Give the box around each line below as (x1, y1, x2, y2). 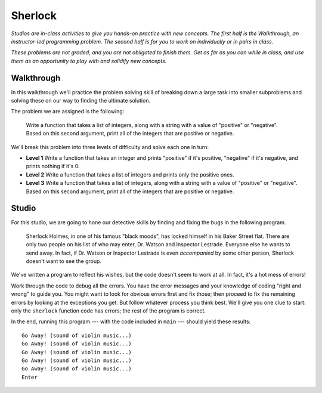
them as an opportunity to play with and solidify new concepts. (11, 57, 167, 64)
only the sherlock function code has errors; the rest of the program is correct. (11, 307, 206, 314)
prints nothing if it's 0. (26, 163, 80, 170)
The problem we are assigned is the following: (11, 108, 125, 115)
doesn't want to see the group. (26, 258, 101, 265)
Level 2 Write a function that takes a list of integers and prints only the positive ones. (26, 171, 234, 178)
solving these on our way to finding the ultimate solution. (11, 97, 151, 104)
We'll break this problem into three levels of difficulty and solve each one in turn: (11, 143, 209, 150)
